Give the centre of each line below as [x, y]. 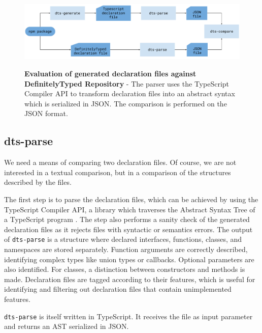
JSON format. [46, 113]
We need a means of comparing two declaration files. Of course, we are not [120, 162]
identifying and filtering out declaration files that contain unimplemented [118, 289]
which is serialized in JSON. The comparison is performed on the [126, 103]
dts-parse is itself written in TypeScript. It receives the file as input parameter [128, 316]
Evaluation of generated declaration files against [110, 74]
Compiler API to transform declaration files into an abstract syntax [130, 93]
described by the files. [38, 182]
